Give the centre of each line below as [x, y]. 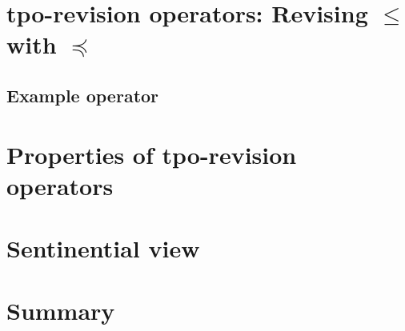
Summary [61, 311]
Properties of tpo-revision [152, 154]
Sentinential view [103, 248]
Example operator [83, 95]
